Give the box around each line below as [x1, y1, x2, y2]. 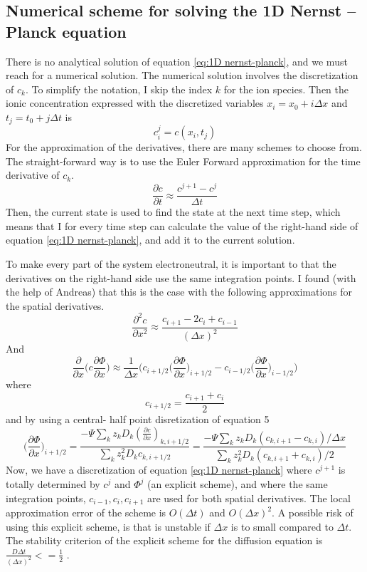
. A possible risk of [272, 505, 353, 520]
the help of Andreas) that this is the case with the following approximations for [6, 284, 353, 299]
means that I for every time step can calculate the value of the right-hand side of [6, 218, 358, 233]
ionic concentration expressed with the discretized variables [6, 95, 264, 110]
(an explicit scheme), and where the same [147, 477, 328, 492]
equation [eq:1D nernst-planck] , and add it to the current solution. [6, 232, 295, 247]
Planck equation [6, 20, 127, 42]
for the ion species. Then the [223, 81, 349, 96]
